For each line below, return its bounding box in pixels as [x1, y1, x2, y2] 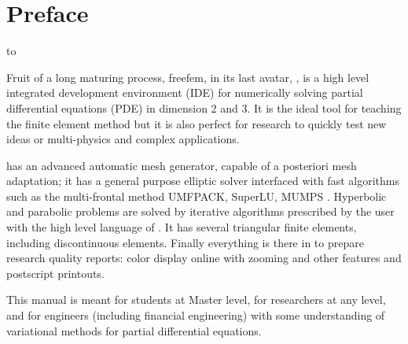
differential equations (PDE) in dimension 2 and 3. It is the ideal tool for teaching [6, 99, 402, 116]
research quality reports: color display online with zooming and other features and [6, 250, 402, 266]
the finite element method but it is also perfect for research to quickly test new [6, 115, 387, 131]
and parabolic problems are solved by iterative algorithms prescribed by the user [6, 203, 395, 220]
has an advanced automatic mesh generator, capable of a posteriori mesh [6, 157, 357, 173]
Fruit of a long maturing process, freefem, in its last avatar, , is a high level [6, 68, 369, 85]
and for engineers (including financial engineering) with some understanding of [6, 307, 385, 324]
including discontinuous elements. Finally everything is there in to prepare [6, 234, 364, 250]
